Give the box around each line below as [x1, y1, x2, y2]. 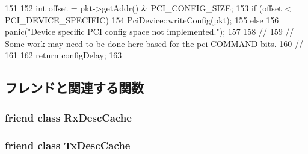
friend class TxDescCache [5, 137, 131, 152]
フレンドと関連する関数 [5, 78, 144, 97]
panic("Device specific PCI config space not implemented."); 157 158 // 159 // [5, 25, 294, 38]
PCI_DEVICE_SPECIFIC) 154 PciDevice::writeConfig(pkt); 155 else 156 [5, 13, 279, 26]
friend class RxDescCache [5, 109, 132, 125]
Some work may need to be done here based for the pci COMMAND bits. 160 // [5, 37, 303, 49]
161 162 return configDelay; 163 [5, 49, 122, 61]
